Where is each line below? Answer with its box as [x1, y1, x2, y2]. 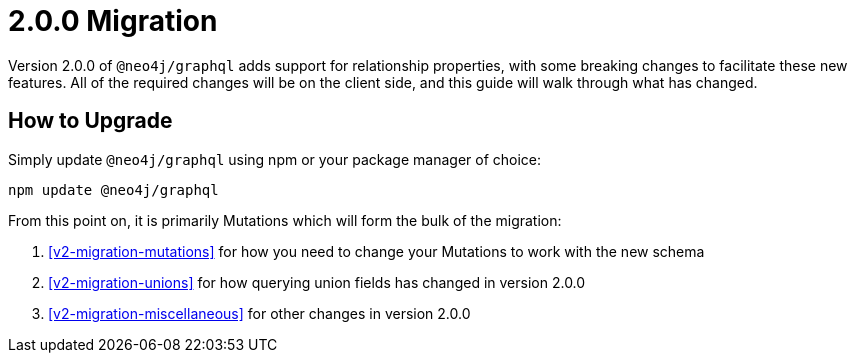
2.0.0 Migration [8, 4, 218, 38]
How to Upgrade [8, 108, 173, 134]
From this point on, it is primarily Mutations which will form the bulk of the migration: [8, 211, 562, 229]
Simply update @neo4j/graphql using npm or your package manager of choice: [8, 150, 542, 168]
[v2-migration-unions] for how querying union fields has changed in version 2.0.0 [48, 273, 586, 291]
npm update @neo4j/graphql [8, 181, 219, 198]
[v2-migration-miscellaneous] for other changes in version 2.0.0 [48, 304, 471, 322]
